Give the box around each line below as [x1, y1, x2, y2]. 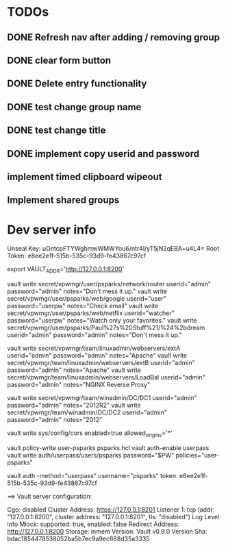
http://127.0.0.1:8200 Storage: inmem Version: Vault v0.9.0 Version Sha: [7, 527, 207, 535]
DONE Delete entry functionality [7, 78, 147, 90]
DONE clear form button [7, 54, 112, 66]
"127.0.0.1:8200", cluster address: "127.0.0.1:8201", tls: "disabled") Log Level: [7, 512, 221, 521]
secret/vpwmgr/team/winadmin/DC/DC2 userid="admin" [7, 408, 168, 416]
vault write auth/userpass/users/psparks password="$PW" [7, 451, 175, 459]
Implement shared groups [7, 195, 120, 206]
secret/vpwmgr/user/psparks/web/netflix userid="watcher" [7, 309, 175, 317]
